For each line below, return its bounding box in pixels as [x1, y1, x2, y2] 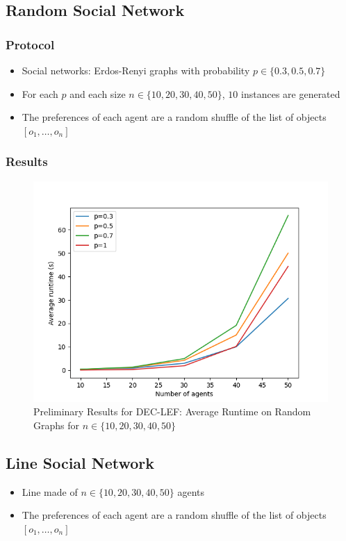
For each [22, 86, 58, 101]
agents [177, 484, 205, 499]
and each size [69, 86, 126, 101]
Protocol [6, 35, 55, 53]
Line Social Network [6, 451, 155, 473]
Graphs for [33, 417, 79, 432]
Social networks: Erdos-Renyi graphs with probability [22, 63, 250, 77]
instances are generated [241, 86, 340, 101]
